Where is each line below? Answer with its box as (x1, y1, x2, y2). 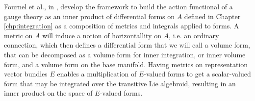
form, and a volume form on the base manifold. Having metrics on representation (4, 59, 248, 69)
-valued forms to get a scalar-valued (144, 69, 251, 79)
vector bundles (4, 69, 48, 79)
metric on (4, 30, 33, 40)
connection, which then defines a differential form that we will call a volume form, (4, 40, 250, 50)
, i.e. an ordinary (169, 30, 219, 40)
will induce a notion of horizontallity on (42, 30, 161, 40)
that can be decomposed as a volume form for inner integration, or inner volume (4, 49, 246, 59)
